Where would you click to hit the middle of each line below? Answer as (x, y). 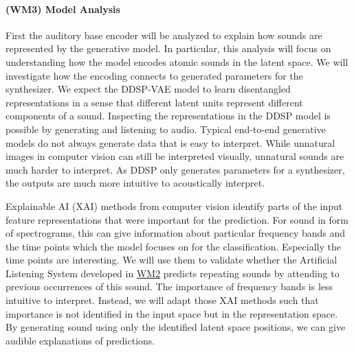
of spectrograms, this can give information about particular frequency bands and (176, 233)
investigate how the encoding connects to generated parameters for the (154, 75)
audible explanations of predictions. (80, 340)
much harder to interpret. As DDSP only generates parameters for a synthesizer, (175, 169)
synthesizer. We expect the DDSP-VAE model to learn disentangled (148, 89)
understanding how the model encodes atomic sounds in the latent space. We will (177, 61)
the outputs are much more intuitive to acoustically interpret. (135, 183)
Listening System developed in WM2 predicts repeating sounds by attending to (173, 273)
